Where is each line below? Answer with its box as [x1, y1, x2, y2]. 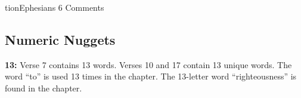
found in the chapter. [5, 81, 82, 94]
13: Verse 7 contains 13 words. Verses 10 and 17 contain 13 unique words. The [5, 58, 292, 71]
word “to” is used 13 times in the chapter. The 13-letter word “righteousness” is [5, 70, 297, 82]
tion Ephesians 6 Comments [5, 1, 104, 13]
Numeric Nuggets [5, 30, 116, 48]
